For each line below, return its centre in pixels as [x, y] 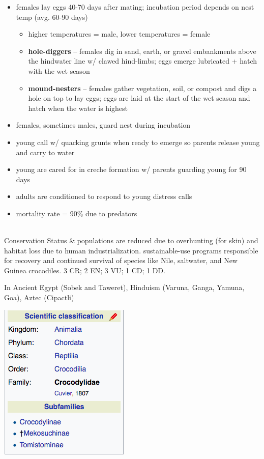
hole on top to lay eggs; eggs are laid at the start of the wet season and [139, 98]
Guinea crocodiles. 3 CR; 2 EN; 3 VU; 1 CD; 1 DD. [85, 270]
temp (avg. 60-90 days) [52, 17]
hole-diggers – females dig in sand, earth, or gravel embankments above [142, 51]
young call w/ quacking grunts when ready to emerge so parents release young [138, 142]
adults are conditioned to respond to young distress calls [104, 196]
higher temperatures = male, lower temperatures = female [119, 34]
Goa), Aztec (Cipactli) [39, 297]
